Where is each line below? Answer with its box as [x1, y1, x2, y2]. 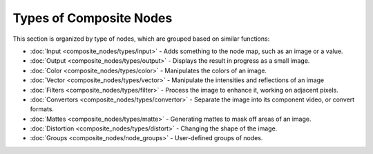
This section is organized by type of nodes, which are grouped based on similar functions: [12, 35, 270, 43]
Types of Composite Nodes [12, 10, 173, 26]
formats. [30, 105, 55, 113]
